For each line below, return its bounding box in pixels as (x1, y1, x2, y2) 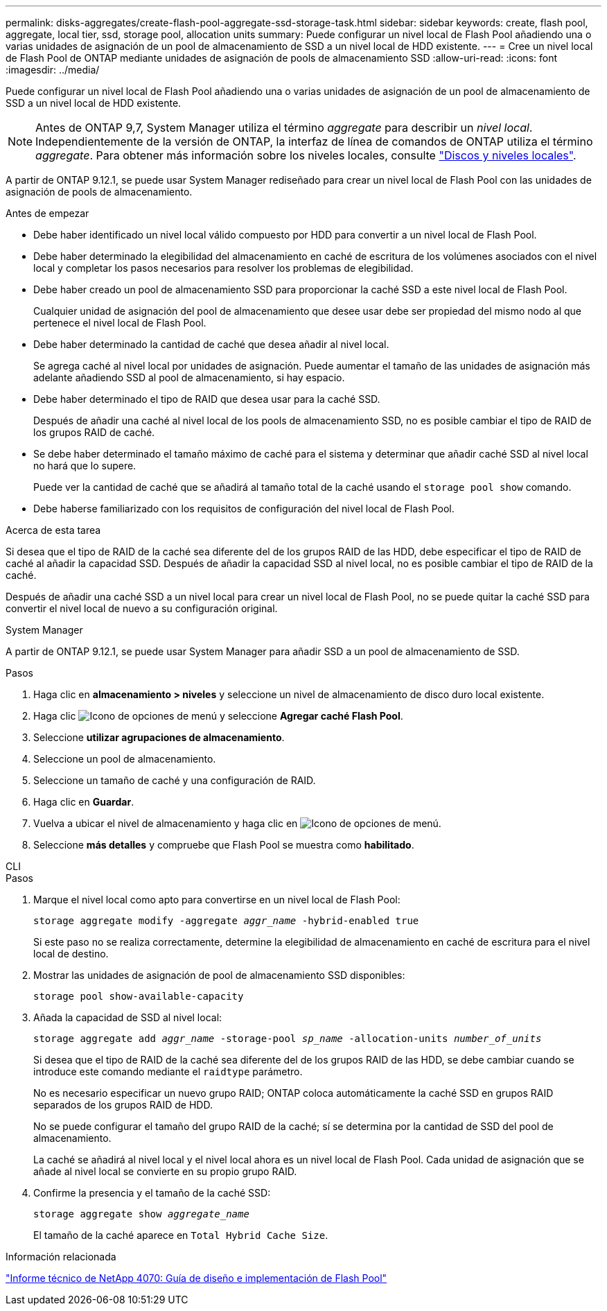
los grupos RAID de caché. (33, 426, 155, 438)
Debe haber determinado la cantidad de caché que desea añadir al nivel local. (33, 338, 389, 350)
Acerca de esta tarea (6, 524, 101, 536)
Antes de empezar (6, 207, 89, 219)
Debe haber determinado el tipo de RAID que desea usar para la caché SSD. (33, 393, 380, 405)
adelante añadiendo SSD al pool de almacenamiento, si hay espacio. (33, 372, 345, 383)
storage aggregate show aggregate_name (33, 1208, 249, 1219)
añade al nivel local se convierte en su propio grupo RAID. (33, 1165, 297, 1177)
